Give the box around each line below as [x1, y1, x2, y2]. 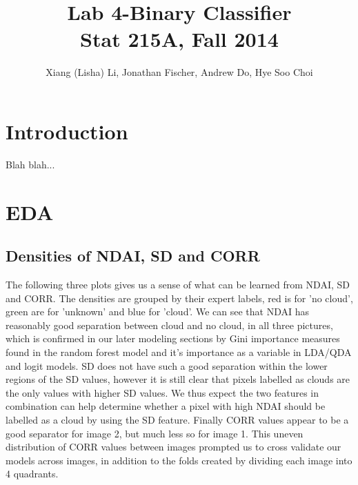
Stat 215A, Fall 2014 [80, 25, 279, 53]
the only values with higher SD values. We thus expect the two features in [6, 385, 319, 399]
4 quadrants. [6, 466, 59, 481]
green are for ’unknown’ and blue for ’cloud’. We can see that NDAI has [6, 304, 309, 319]
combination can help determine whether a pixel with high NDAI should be [6, 399, 326, 413]
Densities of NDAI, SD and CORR [6, 245, 260, 266]
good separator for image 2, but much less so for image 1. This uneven [6, 426, 304, 440]
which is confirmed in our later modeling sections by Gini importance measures [6, 331, 340, 346]
